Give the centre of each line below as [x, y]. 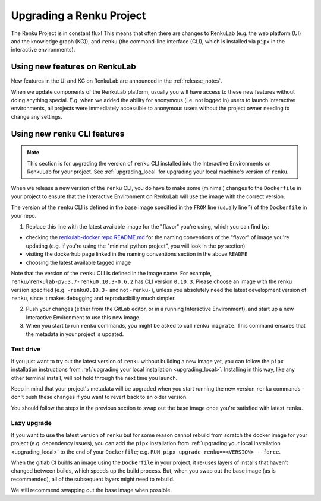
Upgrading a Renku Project [78, 15]
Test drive [26, 349]
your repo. [24, 215]
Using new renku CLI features [68, 134]
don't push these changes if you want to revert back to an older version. [99, 397]
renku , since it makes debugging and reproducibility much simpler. [93, 298]
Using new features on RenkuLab [73, 67]
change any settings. [37, 116]
